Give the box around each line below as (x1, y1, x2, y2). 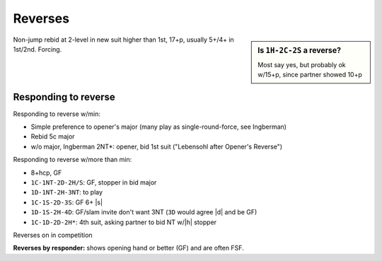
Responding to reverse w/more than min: (13, 156, 132, 164)
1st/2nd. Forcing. (13, 45, 62, 53)
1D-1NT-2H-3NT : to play (30, 188, 103, 197)
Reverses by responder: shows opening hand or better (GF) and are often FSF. (13, 244, 244, 253)
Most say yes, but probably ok (257, 60, 346, 69)
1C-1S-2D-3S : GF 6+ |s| (30, 198, 103, 207)
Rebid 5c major (30, 132, 75, 141)
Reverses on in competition (13, 231, 93, 239)
